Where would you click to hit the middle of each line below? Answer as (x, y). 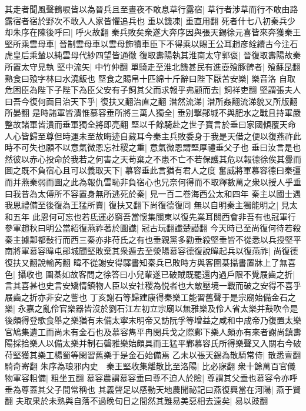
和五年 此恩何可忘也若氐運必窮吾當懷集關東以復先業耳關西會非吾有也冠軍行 (150, 216)
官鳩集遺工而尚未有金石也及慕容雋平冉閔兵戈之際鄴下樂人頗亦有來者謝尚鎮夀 (153, 331)
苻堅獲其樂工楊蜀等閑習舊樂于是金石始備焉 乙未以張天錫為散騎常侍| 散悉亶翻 (153, 354)
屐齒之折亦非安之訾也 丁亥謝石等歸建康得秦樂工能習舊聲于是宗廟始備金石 (146, 297)
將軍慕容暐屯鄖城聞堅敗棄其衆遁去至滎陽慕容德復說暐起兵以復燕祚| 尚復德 (155, 251)
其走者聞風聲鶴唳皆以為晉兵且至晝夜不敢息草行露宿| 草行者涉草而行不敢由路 (152, 9)
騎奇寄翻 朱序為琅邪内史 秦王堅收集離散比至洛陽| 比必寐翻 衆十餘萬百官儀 (150, 366)
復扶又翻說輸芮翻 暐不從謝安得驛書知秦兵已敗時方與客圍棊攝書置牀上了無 (146, 263)
